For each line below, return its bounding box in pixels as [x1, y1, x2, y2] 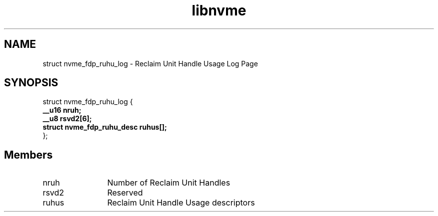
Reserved [107, 188, 143, 198]
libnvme [191, 2, 246, 19]
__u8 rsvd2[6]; [42, 114, 92, 123]
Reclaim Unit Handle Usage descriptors [107, 198, 255, 208]
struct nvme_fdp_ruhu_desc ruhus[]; [42, 123, 167, 132]
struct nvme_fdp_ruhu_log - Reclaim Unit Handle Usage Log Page [42, 59, 258, 68]
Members [4, 148, 53, 161]
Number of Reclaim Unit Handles [107, 178, 230, 188]
